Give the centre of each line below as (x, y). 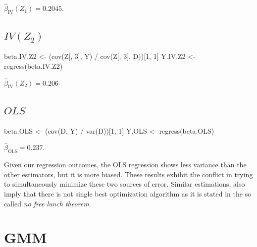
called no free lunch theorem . (48, 203)
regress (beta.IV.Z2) (33, 66)
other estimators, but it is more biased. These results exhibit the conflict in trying (128, 174)
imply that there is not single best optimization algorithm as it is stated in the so (128, 194)
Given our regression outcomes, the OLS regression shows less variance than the (125, 165)
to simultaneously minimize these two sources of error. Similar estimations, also (125, 184)
